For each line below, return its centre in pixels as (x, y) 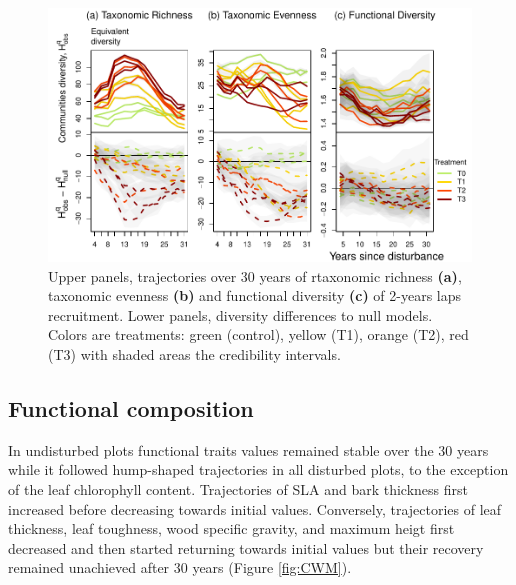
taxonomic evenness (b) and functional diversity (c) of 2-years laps (254, 295)
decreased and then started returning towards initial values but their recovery (246, 547)
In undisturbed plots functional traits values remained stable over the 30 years (248, 449)
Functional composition (131, 407)
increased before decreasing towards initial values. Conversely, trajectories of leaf (255, 508)
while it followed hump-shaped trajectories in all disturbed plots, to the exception (258, 469)
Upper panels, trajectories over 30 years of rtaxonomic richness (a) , (255, 275)
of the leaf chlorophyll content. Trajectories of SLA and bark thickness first (238, 488)
